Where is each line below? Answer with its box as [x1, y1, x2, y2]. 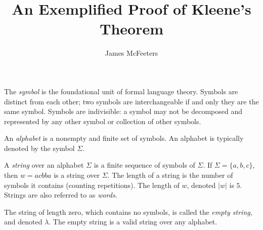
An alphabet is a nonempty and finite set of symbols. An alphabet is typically [4, 133, 244, 143]
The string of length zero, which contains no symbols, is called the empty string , [4, 206, 252, 217]
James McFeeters [105, 48, 158, 58]
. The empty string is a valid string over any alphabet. [49, 216, 217, 227]
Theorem [99, 18, 163, 39]
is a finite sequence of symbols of [94, 160, 195, 170]
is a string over [54, 170, 100, 180]
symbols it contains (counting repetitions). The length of [4, 179, 180, 190]
